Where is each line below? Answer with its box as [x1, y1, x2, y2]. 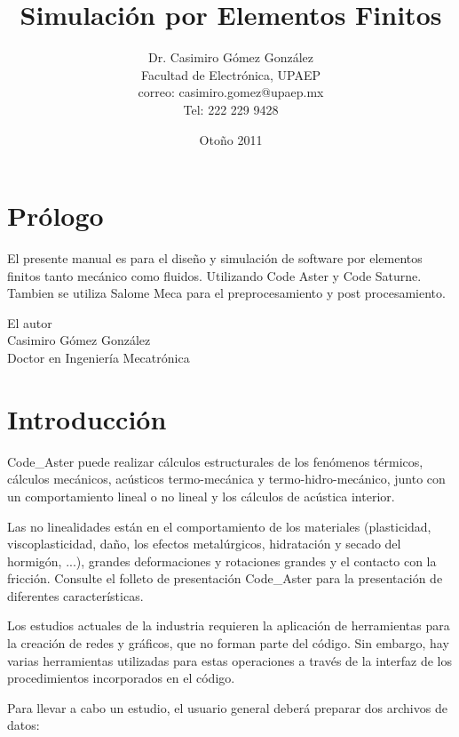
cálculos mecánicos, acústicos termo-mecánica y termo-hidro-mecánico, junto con [7, 469, 446, 488]
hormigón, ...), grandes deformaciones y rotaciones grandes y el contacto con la [7, 551, 437, 570]
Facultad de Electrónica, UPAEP [140, 65, 321, 84]
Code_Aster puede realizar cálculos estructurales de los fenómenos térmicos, [7, 452, 423, 470]
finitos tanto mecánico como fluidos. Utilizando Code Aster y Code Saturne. [7, 266, 422, 284]
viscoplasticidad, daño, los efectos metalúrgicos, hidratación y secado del [7, 534, 401, 553]
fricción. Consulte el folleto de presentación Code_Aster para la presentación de [7, 569, 443, 588]
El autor [7, 313, 52, 332]
